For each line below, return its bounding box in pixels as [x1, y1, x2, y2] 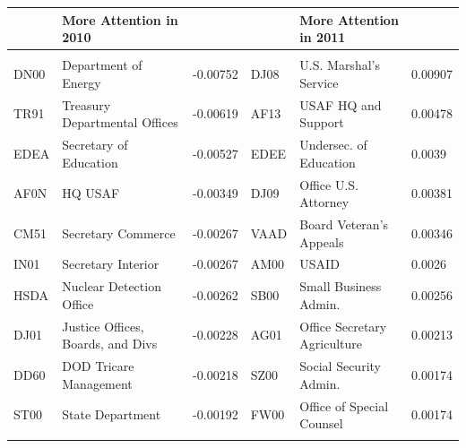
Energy [62, 73, 101, 91]
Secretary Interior [62, 254, 160, 273]
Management [62, 374, 133, 392]
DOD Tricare [62, 357, 134, 375]
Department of [62, 56, 142, 74]
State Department [62, 405, 161, 424]
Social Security [299, 357, 381, 375]
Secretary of [62, 135, 128, 154]
